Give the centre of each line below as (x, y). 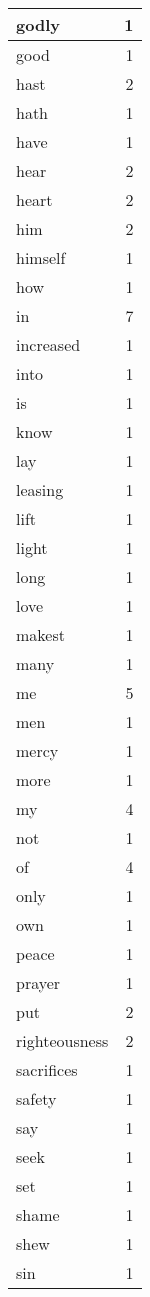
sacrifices (47, 1069)
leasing (40, 489)
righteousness (62, 1040)
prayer (38, 982)
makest (40, 634)
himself (41, 257)
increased (48, 344)
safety (36, 1098)
